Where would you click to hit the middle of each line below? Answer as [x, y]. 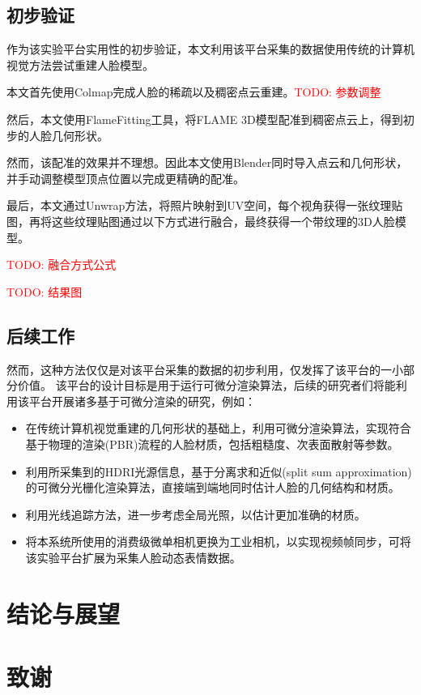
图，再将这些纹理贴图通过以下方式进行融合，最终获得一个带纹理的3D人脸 [201, 221]
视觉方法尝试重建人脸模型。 [80, 64]
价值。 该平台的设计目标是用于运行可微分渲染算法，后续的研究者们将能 [206, 385]
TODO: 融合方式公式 [62, 264]
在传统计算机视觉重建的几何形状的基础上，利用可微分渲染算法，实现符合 [218, 428]
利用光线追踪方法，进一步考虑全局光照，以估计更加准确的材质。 [196, 514]
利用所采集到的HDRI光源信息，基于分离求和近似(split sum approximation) [219, 471]
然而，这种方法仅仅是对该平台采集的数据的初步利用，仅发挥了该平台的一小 [205, 369]
